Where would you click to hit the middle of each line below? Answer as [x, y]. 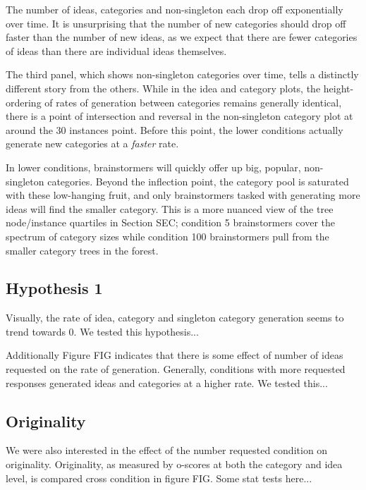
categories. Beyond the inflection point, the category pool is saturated [198, 181]
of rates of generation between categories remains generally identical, [193, 102]
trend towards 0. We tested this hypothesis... [102, 331]
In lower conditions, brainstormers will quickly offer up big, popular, [153, 167]
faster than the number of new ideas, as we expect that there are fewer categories [182, 37]
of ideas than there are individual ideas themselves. [116, 50]
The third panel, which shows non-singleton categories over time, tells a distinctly [182, 74]
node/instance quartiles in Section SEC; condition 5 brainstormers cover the [170, 222]
